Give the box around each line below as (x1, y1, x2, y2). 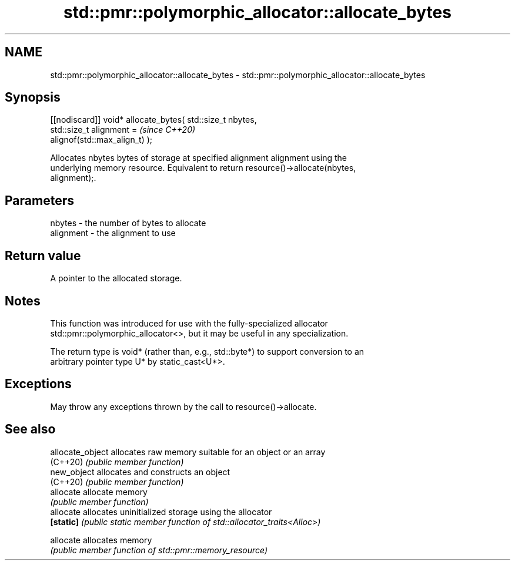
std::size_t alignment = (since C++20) (50, 125, 196, 135)
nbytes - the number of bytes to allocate (50, 218, 206, 228)
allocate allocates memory (50, 534, 152, 545)
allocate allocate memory (50, 486, 148, 497)
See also (5, 422, 56, 437)
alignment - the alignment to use (50, 228, 176, 238)
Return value (5, 248, 81, 263)
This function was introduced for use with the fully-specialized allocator (50, 318, 328, 328)
